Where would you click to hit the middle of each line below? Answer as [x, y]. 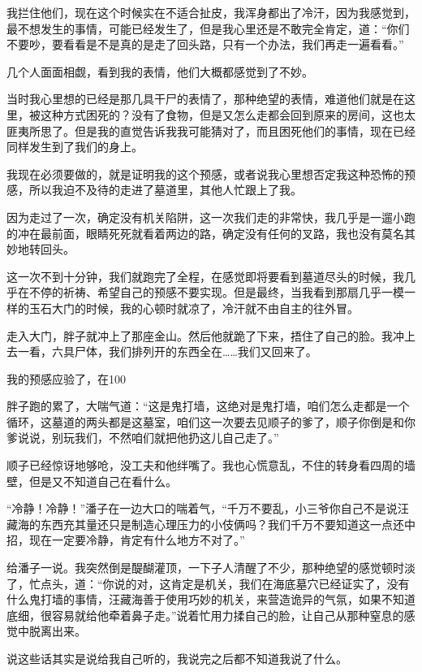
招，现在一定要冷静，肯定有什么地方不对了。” [126, 540]
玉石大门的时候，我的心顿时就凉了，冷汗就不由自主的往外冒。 [194, 308]
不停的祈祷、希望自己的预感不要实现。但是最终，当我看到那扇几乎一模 [216, 292]
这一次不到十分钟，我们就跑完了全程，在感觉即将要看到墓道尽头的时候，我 [205, 276]
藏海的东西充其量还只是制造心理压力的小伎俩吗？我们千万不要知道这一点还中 [211, 524]
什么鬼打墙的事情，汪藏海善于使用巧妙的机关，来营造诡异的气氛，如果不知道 [211, 599]
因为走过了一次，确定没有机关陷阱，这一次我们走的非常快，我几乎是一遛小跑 [211, 217]
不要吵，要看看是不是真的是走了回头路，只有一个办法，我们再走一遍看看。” [205, 44]
